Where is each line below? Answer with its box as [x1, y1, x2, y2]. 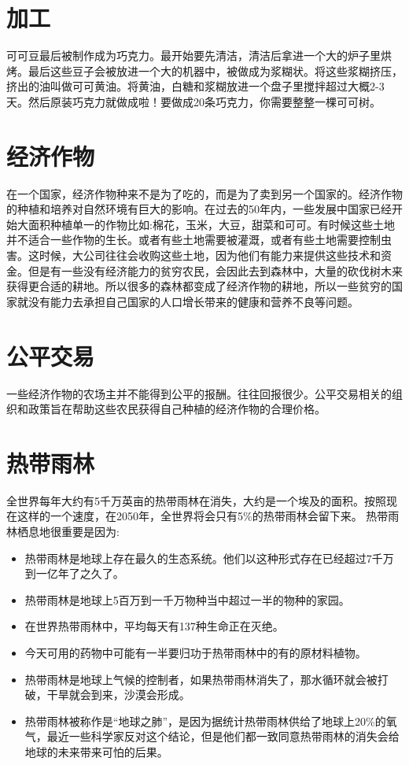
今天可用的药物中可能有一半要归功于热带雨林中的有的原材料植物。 [24, 644, 367, 660]
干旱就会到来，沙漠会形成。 [46, 686, 190, 703]
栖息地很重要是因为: [17, 523, 120, 539]
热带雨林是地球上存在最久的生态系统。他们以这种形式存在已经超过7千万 [24, 549, 394, 566]
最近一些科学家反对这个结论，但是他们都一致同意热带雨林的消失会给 [46, 728, 400, 745]
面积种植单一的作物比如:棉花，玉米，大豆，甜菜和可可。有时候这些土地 [28, 216, 395, 232]
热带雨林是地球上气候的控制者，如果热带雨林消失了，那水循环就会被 [24, 671, 378, 687]
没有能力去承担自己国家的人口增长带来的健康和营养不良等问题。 [28, 293, 359, 309]
